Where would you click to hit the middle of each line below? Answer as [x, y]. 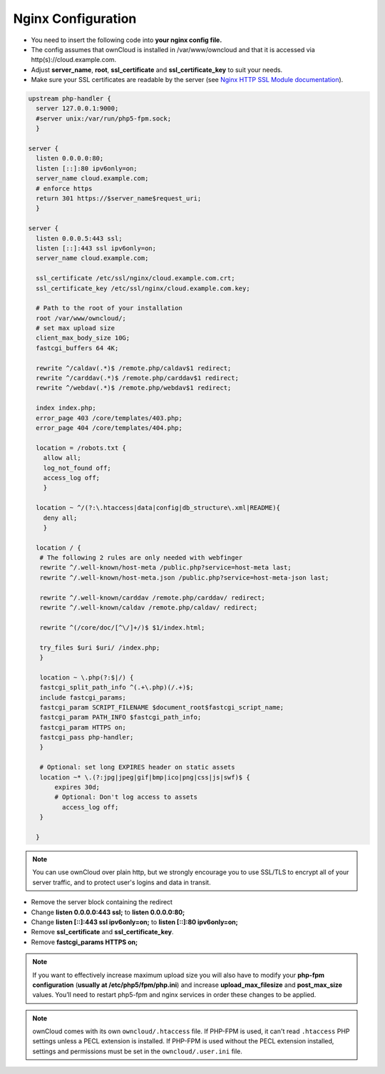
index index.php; [66, 408]
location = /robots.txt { [81, 448]
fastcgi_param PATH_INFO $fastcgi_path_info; [120, 717]
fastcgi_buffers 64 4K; [77, 348]
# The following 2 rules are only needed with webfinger [141, 558]
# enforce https [64, 188]
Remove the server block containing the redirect [102, 902]
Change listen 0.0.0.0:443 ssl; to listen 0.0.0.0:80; [108, 912]
